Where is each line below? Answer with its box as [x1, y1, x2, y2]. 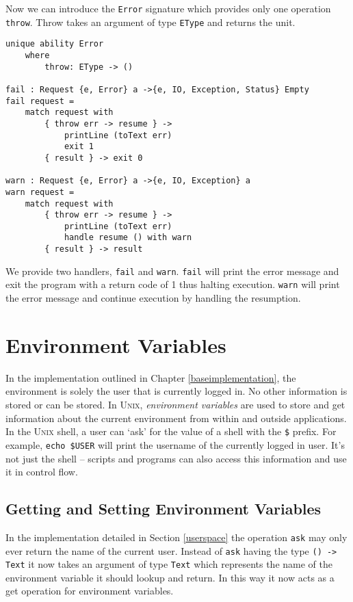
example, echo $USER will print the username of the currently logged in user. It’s [5, 437, 345, 451]
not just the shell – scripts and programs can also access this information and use [5, 451, 347, 465]
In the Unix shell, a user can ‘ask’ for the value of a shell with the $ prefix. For [5, 424, 337, 439]
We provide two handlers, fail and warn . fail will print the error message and [5, 263, 339, 278]
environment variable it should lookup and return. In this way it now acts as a [5, 570, 335, 584]
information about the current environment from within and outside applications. [5, 410, 347, 425]
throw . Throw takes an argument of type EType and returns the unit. [5, 14, 296, 29]
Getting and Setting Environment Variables [5, 498, 322, 519]
